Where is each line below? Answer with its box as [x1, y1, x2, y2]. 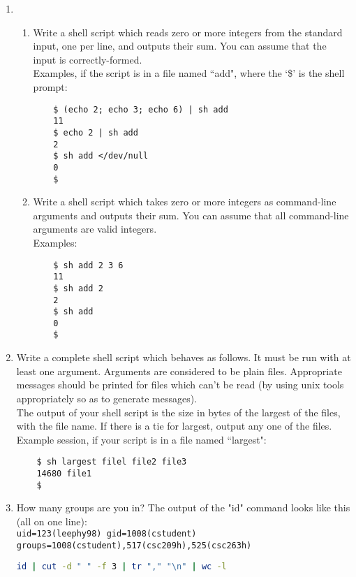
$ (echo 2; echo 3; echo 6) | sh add [53, 104, 228, 115]
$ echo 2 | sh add [53, 127, 138, 138]
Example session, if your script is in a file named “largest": [16, 432, 267, 446]
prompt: [33, 79, 68, 94]
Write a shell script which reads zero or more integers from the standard [33, 24, 343, 39]
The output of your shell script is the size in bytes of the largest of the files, [16, 404, 341, 419]
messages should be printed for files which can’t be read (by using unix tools [16, 377, 344, 392]
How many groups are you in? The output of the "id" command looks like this [16, 500, 350, 515]
